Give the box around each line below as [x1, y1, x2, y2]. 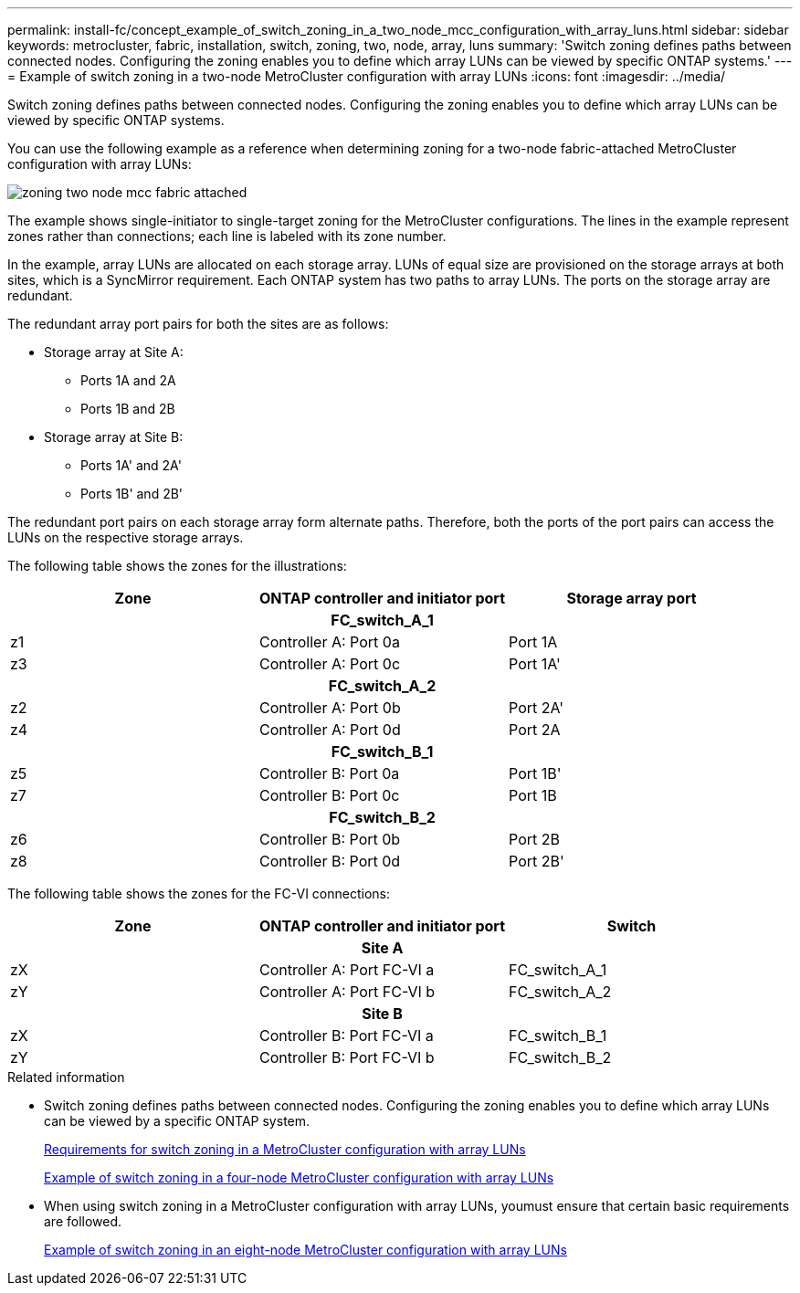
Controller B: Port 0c [259, 786, 400, 804]
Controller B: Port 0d [259, 852, 401, 870]
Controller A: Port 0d [259, 720, 401, 739]
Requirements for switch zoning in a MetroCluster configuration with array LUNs [44, 1141, 526, 1157]
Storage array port [566, 589, 697, 607]
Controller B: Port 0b [259, 830, 401, 848]
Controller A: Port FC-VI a [259, 961, 435, 979]
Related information [7, 1069, 125, 1085]
